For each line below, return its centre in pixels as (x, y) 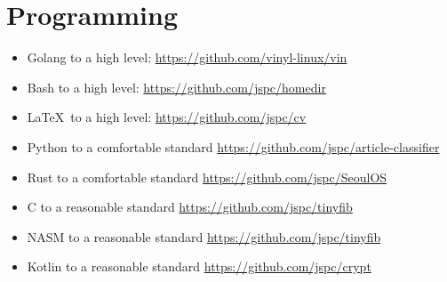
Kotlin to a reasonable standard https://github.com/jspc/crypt (199, 266)
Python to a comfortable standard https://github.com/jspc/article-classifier (233, 146)
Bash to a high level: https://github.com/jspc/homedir (176, 87)
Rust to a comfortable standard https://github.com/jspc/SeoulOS (207, 177)
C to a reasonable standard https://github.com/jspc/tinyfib (190, 207)
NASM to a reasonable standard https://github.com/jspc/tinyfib (204, 236)
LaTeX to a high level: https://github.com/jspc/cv (167, 117)
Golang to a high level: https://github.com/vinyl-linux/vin (187, 57)
